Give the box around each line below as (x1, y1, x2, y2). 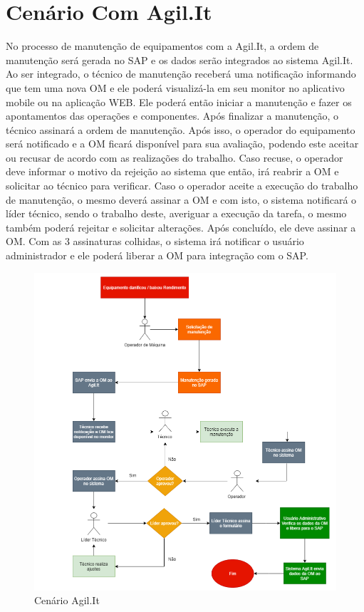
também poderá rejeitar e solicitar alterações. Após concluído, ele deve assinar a (6, 219, 356, 234)
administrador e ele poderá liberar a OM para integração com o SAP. (6, 248, 308, 263)
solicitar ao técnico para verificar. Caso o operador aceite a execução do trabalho (6, 178, 358, 193)
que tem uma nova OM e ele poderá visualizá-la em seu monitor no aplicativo (6, 80, 345, 95)
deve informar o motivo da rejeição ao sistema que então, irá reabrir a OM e (6, 164, 339, 179)
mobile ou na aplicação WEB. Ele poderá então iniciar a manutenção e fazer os (6, 94, 352, 109)
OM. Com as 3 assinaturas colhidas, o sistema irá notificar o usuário (6, 234, 304, 249)
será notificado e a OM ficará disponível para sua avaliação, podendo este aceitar (6, 136, 359, 151)
